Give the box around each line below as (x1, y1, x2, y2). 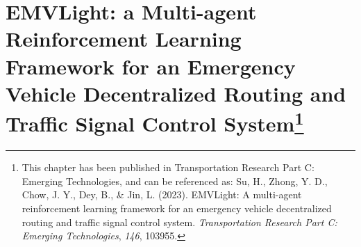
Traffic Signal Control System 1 (6, 106, 304, 138)
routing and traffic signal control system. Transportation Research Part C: (22, 214, 337, 229)
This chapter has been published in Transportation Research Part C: (22, 160, 314, 175)
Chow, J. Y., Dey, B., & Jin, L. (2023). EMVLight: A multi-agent (22, 187, 302, 202)
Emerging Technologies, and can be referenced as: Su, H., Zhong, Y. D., (22, 173, 328, 188)
